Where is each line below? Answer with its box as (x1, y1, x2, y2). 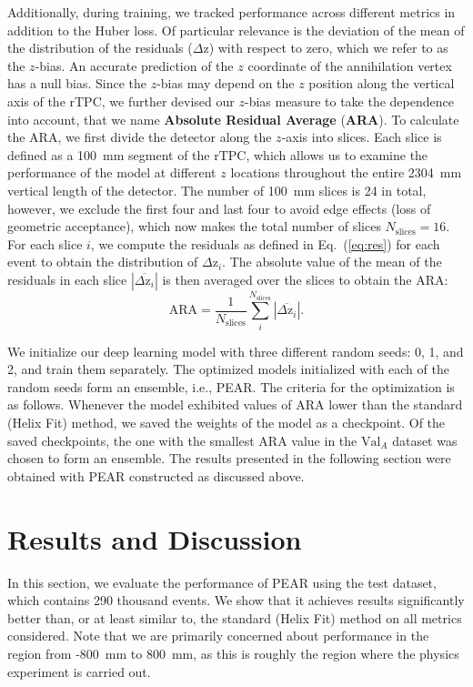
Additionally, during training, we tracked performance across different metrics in (7, 3, 456, 21)
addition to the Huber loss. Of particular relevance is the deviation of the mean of (7, 20, 465, 39)
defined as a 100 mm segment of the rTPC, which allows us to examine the (7, 145, 428, 164)
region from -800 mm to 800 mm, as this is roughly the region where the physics (7, 643, 459, 662)
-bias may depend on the (156, 74, 295, 93)
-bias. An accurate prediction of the (35, 56, 234, 75)
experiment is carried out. (7, 662, 151, 681)
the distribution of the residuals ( (7, 38, 193, 57)
